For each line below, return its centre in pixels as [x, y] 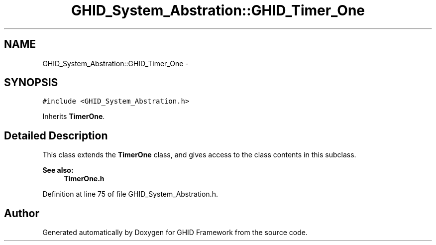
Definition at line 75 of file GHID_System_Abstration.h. [130, 194]
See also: [58, 170]
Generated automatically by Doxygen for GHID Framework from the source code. [175, 233]
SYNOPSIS [31, 83]
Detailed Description [56, 135]
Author [22, 213]
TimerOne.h [84, 179]
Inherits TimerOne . [74, 117]
